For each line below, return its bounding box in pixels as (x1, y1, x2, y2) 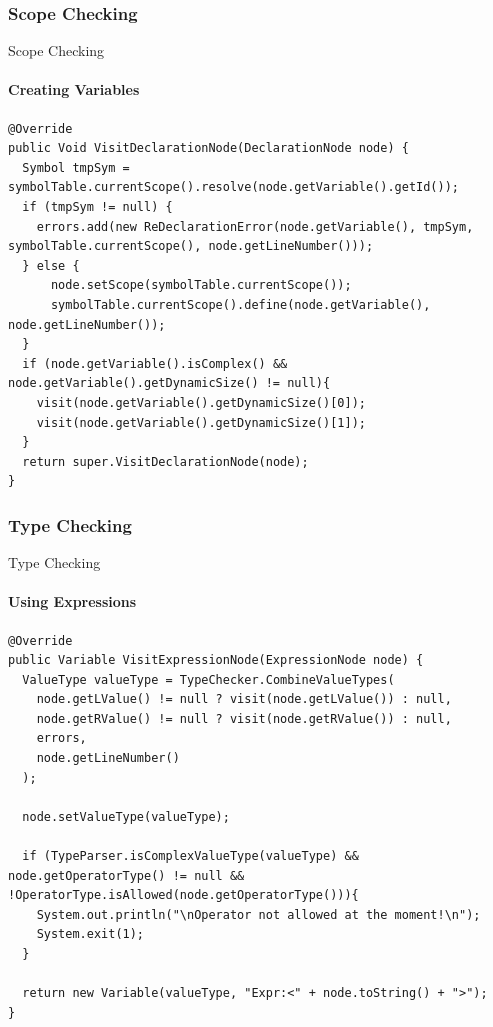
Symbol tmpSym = (22, 160, 130, 175)
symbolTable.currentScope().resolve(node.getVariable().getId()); (8, 180, 460, 195)
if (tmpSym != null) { (22, 199, 173, 214)
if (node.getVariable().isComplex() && (22, 356, 288, 371)
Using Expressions (8, 591, 137, 612)
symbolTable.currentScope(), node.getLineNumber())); (8, 239, 374, 254)
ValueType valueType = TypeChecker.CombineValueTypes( (22, 672, 395, 687)
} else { (22, 258, 80, 273)
